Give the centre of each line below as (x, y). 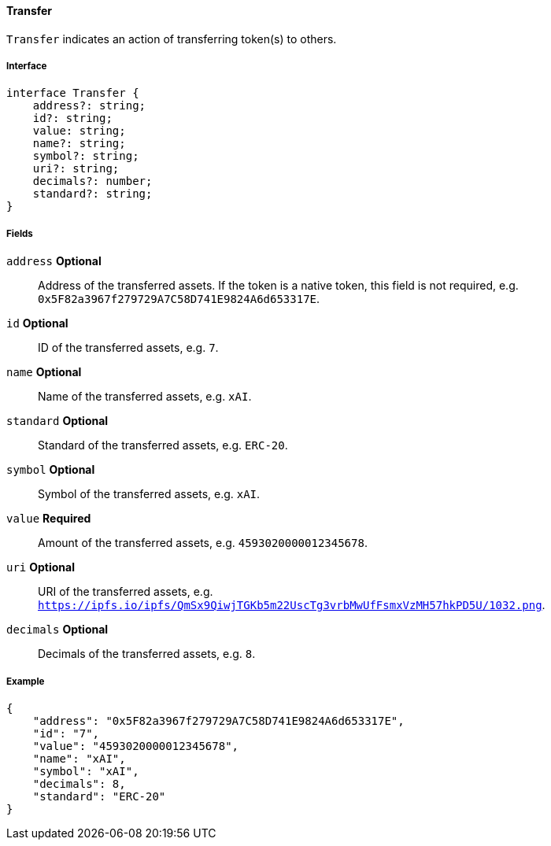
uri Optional (41, 567)
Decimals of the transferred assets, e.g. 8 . (147, 654)
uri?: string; (76, 169)
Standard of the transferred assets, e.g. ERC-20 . (163, 445)
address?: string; (89, 106)
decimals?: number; (92, 181)
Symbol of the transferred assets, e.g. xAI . (149, 494)
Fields (20, 233)
